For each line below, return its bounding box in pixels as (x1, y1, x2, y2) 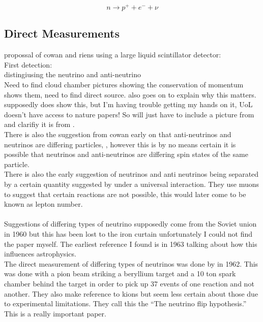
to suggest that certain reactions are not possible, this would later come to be (4, 188, 246, 199)
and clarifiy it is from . (4, 119, 75, 130)
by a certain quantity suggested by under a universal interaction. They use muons (4, 179, 259, 189)
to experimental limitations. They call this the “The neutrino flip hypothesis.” (4, 298, 247, 309)
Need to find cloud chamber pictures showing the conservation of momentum (4, 79, 244, 90)
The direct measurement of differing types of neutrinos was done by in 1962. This (4, 258, 258, 269)
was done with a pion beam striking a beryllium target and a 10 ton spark (4, 268, 236, 279)
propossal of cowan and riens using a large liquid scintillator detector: (4, 49, 221, 60)
